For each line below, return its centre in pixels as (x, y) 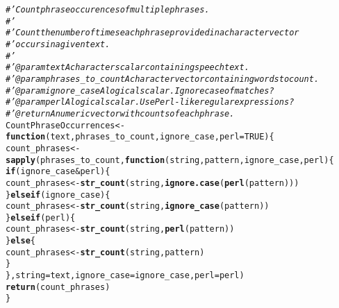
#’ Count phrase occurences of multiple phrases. (108, 10)
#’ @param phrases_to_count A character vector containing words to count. (163, 79)
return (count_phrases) (58, 287)
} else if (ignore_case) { (58, 195)
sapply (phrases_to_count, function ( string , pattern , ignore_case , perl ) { (170, 160)
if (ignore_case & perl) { (58, 172)
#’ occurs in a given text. (58, 44)
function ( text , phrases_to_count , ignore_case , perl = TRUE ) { (140, 137)
